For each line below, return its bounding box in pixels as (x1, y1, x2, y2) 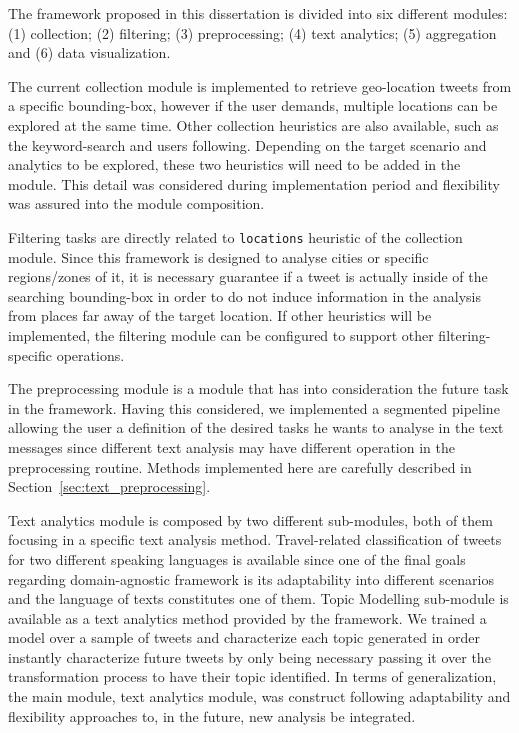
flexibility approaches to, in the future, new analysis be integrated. (8, 705, 416, 726)
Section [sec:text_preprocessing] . (8, 476, 211, 497)
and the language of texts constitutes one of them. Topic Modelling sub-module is (8, 588, 509, 609)
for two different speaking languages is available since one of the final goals (8, 548, 466, 569)
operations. (56, 344, 125, 365)
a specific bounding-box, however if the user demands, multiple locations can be (8, 95, 498, 116)
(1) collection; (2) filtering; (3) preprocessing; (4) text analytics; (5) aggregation (8, 22, 497, 43)
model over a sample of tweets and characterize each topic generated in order (8, 627, 481, 648)
